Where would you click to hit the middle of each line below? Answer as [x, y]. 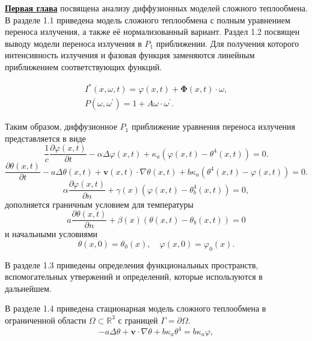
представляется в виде [45, 138]
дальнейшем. [28, 288]
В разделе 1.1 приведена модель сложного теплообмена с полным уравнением [148, 20]
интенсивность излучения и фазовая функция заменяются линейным [130, 55]
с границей [138, 320]
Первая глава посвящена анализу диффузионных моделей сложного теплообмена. [156, 8]
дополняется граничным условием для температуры [99, 204]
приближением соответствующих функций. [84, 66]
